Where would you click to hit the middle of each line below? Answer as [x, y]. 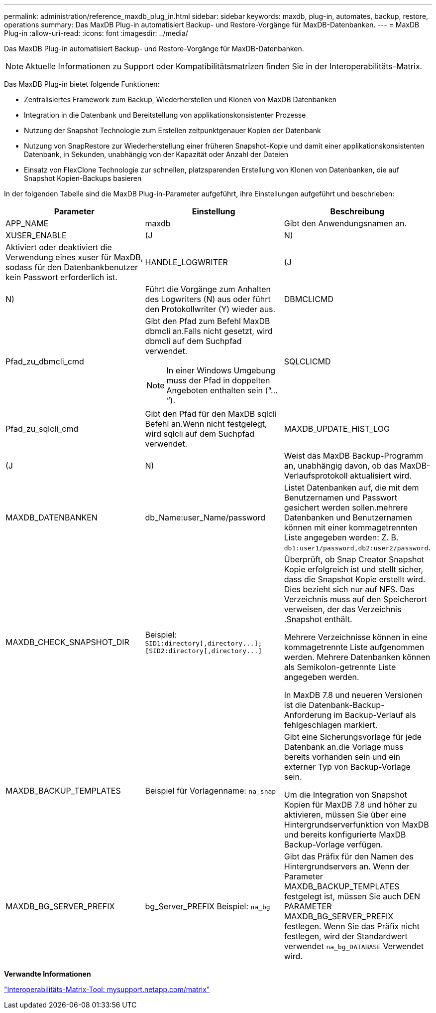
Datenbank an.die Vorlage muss [344, 747]
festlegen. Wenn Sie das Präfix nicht [352, 926]
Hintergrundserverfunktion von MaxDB [356, 825]
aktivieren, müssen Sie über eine [345, 815]
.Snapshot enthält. [318, 619]
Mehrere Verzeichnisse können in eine [356, 637]
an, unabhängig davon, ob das [341, 466]
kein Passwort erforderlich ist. [61, 277]
